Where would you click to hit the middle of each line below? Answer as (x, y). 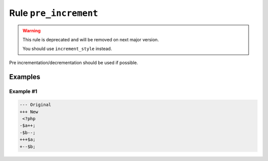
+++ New (29, 112)
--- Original (35, 105)
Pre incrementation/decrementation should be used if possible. (74, 63)
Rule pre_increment (54, 13)
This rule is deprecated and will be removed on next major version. (91, 39)
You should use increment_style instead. (67, 49)
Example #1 (23, 91)
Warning (32, 30)
